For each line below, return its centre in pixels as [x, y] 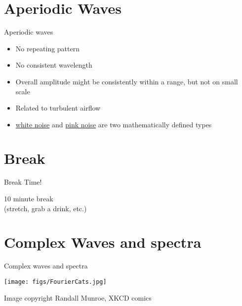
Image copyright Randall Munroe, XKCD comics [78, 297]
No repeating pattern [48, 48]
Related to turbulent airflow [58, 108]
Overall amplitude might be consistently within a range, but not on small [127, 81]
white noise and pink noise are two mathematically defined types [114, 124]
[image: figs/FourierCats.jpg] [55, 282]
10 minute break [29, 198]
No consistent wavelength [54, 65]
